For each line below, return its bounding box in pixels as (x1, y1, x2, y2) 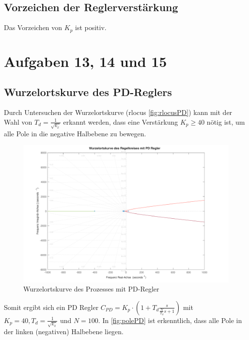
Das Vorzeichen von (4, 22, 62, 32)
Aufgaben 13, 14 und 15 (4, 51, 167, 71)
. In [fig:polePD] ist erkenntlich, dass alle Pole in (98, 315, 242, 325)
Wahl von (4, 116, 32, 127)
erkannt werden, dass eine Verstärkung (63, 116, 178, 127)
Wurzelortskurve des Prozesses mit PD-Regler (23, 284, 159, 294)
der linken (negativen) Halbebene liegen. (4, 326, 124, 337)
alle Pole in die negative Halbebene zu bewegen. (4, 128, 146, 138)
